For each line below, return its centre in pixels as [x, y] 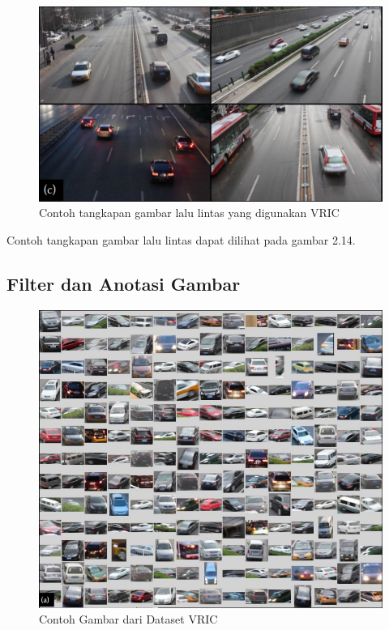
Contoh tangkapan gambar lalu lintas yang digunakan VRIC [189, 213]
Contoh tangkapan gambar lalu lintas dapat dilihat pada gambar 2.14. [181, 239]
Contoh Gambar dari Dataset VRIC [128, 619]
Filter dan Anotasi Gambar [124, 283]
